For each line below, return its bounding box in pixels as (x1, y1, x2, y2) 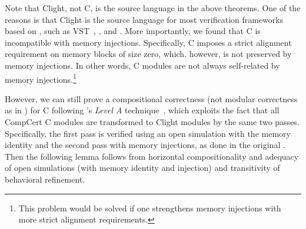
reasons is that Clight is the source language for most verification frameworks (5, 13, 284, 25)
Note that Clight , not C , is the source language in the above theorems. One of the (5, 2, 301, 14)
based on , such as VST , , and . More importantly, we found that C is (5, 25, 261, 37)
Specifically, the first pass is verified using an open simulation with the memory (5, 127, 291, 139)
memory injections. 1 (5, 71, 76, 85)
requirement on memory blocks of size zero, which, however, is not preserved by (5, 48, 292, 60)
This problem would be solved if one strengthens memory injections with (18, 201, 281, 214)
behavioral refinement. (5, 173, 85, 185)
